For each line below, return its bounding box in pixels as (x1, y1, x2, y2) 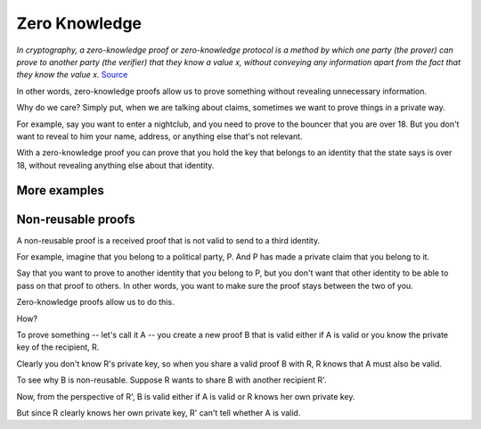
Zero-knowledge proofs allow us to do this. (16, 297, 175, 308)
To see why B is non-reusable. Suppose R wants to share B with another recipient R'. (16, 375, 327, 385)
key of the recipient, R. (16, 342, 100, 352)
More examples (16, 183, 104, 198)
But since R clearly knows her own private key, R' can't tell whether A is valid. (16, 407, 301, 418)
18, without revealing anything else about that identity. (16, 160, 215, 170)
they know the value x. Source (16, 70, 128, 80)
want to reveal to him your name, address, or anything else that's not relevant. (16, 130, 303, 142)
